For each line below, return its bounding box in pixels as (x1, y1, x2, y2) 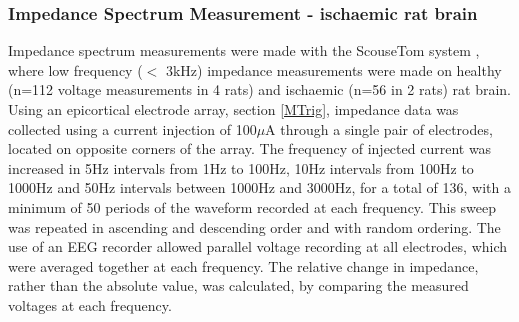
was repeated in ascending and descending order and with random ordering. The (8, 216, 501, 237)
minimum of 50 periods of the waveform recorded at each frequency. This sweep (8, 196, 497, 217)
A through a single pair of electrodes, (265, 118, 493, 139)
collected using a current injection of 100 (8, 118, 257, 139)
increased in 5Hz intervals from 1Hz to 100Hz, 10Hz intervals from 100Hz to (8, 157, 474, 178)
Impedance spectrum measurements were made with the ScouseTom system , (8, 40, 480, 61)
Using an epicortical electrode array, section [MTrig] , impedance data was (8, 99, 459, 119)
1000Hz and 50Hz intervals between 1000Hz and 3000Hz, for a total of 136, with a (8, 177, 511, 198)
